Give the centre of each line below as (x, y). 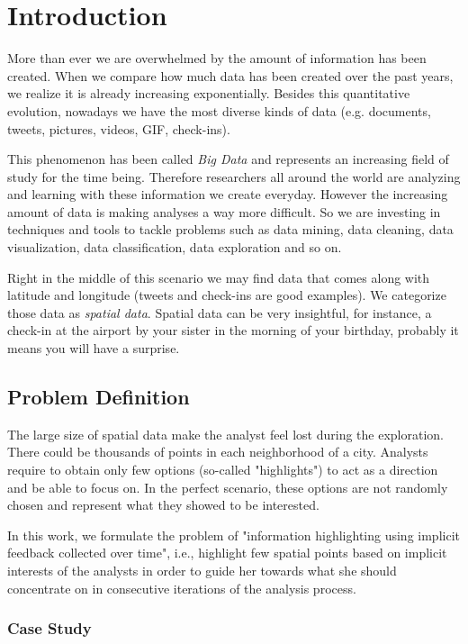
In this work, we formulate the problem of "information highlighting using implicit (234, 535)
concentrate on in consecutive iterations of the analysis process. (182, 588)
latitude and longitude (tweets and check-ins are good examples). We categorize (227, 295)
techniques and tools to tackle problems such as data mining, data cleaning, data (230, 229)
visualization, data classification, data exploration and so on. (175, 247)
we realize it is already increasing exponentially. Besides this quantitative (209, 93)
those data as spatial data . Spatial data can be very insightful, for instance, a (220, 312)
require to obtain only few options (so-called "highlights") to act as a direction (223, 470)
